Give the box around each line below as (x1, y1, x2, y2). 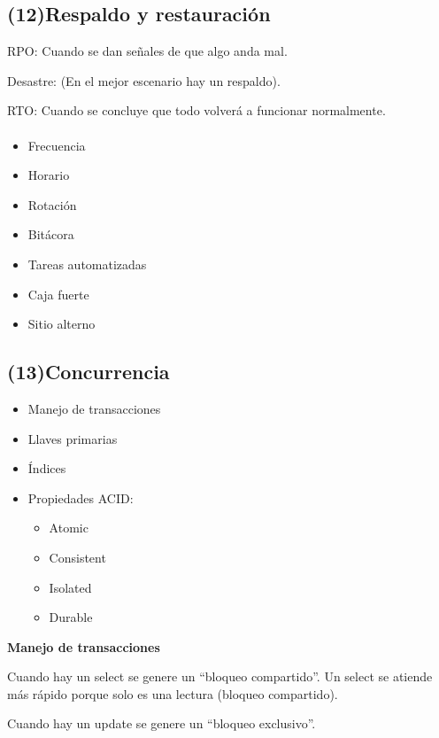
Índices (27, 459, 66, 478)
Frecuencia (27, 136, 86, 154)
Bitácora (27, 225, 74, 244)
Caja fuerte (27, 284, 89, 303)
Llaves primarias (27, 429, 118, 447)
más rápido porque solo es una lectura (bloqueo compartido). (7, 684, 338, 703)
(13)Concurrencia (7, 358, 170, 385)
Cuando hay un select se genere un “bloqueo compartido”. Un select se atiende (7, 667, 433, 686)
